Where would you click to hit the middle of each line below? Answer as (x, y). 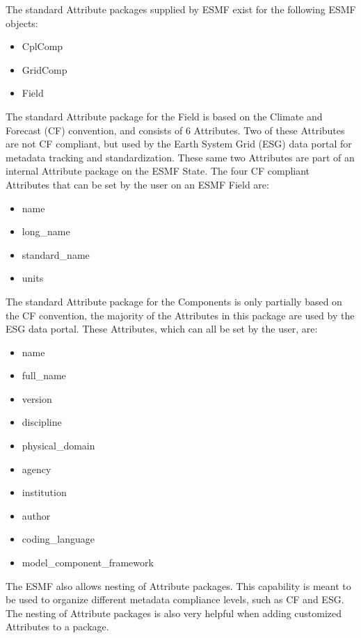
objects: (22, 23)
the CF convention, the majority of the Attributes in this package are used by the (180, 315)
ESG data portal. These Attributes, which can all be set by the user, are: (162, 329)
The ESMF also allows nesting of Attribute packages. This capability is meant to (178, 585)
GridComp (45, 69)
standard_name (56, 254)
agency (37, 469)
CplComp (42, 46)
